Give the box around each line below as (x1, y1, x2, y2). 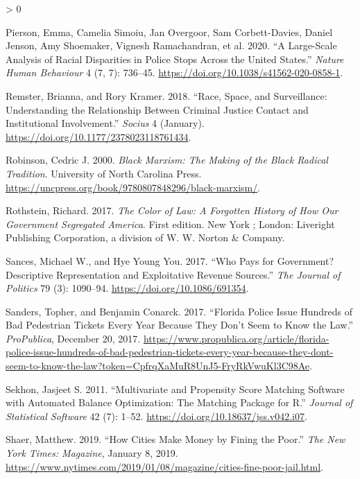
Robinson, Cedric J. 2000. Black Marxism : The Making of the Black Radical (6, 153, 328, 167)
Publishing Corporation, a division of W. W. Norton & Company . (6, 230, 285, 245)
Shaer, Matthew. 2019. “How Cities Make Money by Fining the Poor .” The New (6, 432, 345, 446)
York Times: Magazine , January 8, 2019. (6, 446, 178, 460)
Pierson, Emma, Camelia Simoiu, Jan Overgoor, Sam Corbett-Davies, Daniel (6, 24, 333, 39)
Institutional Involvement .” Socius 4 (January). (6, 116, 205, 130)
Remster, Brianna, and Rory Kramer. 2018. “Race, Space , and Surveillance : (6, 88, 327, 103)
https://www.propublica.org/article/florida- (143, 331, 329, 345)
